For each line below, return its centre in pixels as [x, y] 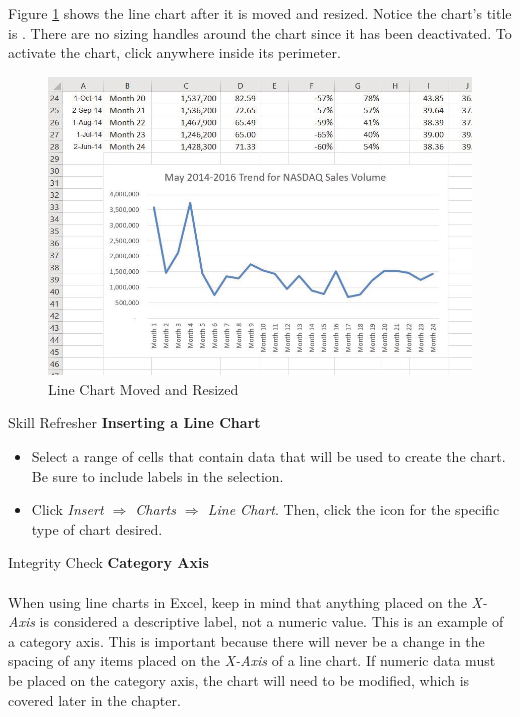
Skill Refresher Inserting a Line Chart [134, 422]
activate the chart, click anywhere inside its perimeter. [174, 52]
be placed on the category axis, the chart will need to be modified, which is [239, 679]
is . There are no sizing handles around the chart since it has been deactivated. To [260, 32]
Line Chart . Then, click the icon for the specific [353, 509]
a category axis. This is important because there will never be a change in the [246, 640]
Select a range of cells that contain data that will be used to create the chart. [268, 456]
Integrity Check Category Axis [108, 562]
